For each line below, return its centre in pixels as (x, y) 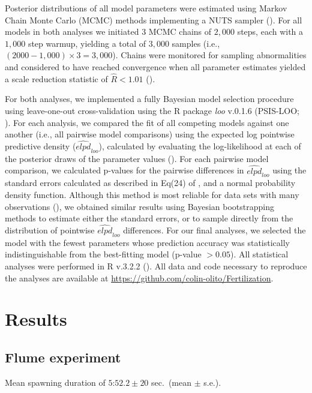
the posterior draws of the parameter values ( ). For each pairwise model (137, 158)
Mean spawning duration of (55, 382)
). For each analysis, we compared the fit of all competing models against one (147, 122)
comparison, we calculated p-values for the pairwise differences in (124, 170)
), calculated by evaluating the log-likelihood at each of (200, 145)
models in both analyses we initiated (72, 31)
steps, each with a (270, 31)
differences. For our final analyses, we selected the (214, 229)
